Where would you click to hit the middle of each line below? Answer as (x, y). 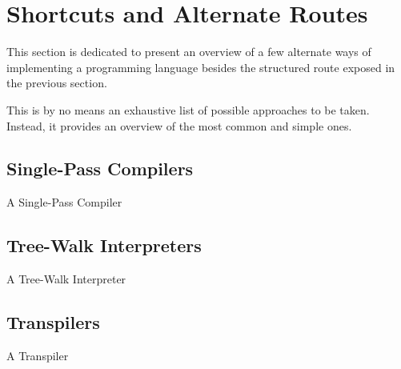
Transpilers (53, 322)
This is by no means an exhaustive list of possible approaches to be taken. (188, 109)
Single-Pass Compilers (100, 168)
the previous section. (57, 83)
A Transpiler (38, 355)
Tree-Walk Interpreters (104, 245)
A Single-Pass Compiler (64, 202)
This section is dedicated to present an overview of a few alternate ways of (189, 52)
